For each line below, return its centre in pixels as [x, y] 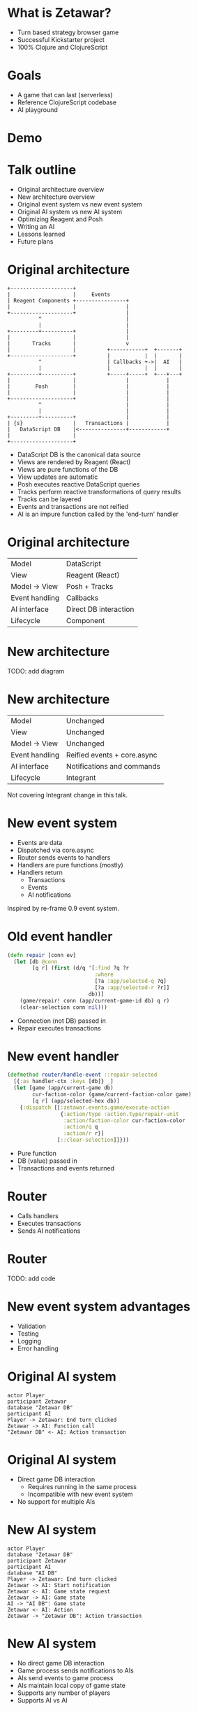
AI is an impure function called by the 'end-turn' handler [98, 514]
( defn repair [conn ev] [42, 955]
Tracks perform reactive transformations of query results [99, 491]
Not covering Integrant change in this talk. [67, 795]
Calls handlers [38, 1216]
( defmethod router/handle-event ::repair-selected [82, 1075]
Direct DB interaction [100, 609]
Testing [28, 1333]
